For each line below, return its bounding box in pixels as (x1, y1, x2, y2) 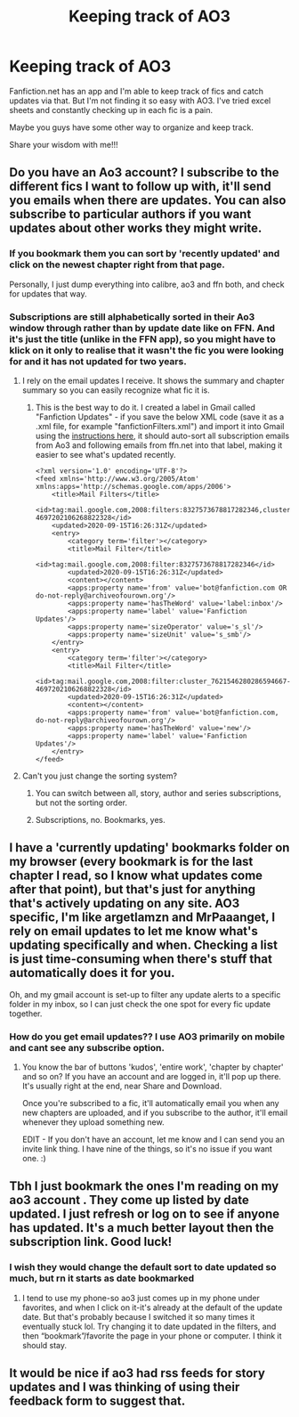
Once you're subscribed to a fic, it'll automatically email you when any (21, 1098, 279, 1109)
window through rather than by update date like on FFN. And (9, 322, 276, 334)
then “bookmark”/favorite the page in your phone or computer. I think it (21, 1330, 282, 1341)
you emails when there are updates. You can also (9, 193, 287, 208)
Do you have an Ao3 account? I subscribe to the (9, 165, 279, 180)
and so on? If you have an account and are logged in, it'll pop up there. (21, 1071, 282, 1082)
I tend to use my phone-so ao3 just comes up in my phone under (21, 1292, 261, 1303)
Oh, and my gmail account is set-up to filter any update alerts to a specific (9, 989, 281, 999)
